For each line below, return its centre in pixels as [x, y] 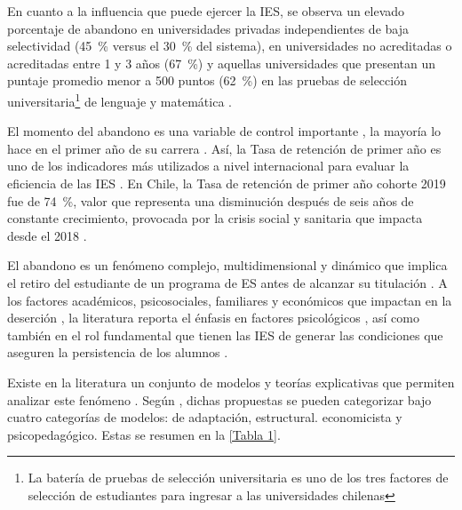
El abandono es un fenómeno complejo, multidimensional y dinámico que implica [227, 265]
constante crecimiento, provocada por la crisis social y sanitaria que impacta [215, 218]
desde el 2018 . [47, 235]
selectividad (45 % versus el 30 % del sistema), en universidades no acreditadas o [230, 46]
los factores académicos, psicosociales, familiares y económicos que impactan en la [230, 300]
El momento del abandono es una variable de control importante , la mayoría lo [224, 131]
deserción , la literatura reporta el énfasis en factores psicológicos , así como [213, 318]
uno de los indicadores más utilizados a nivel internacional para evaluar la [208, 166]
